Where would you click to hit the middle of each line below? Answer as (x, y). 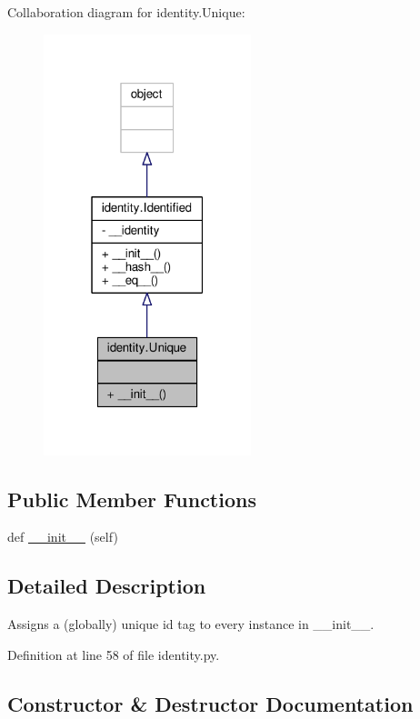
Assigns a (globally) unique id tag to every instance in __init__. (191, 624)
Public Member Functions (132, 499)
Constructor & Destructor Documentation (210, 703)
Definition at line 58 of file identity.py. (114, 654)
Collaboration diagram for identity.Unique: (126, 12)
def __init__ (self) (63, 537)
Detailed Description (107, 586)
